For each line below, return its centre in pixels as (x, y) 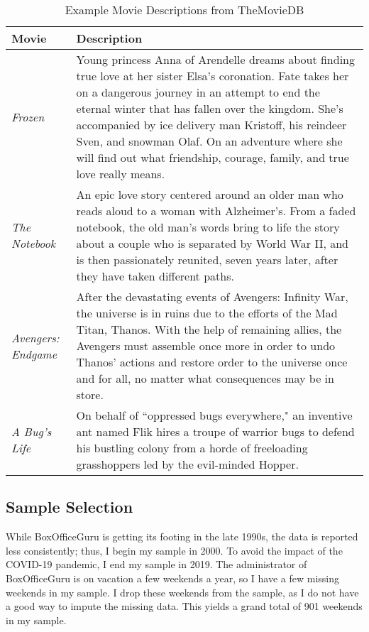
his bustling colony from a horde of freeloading (192, 448)
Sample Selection (70, 507)
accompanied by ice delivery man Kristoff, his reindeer (211, 125)
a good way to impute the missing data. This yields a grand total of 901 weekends (184, 606)
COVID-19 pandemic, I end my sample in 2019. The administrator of (156, 564)
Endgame (34, 354)
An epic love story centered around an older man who (210, 194)
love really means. (121, 174)
